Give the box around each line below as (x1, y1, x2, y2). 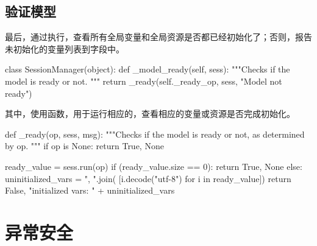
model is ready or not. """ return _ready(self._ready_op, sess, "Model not (5, 74, 282, 87)
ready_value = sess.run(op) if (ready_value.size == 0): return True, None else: (5, 160, 302, 172)
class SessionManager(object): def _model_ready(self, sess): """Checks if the (5, 63, 290, 76)
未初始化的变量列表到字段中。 (5, 42, 124, 55)
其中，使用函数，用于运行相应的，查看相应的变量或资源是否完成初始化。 (5, 107, 295, 120)
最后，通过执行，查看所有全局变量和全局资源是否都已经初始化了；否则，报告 (5, 30, 312, 43)
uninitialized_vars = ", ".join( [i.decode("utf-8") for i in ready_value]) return (5, 172, 291, 184)
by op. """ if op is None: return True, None (5, 139, 164, 152)
